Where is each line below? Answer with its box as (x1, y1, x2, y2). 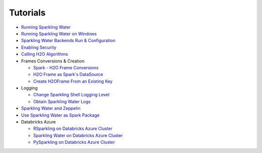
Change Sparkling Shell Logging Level (33, 92, 110, 98)
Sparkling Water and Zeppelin (21, 106, 81, 111)
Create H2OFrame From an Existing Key (33, 78, 113, 84)
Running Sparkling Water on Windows (21, 31, 97, 36)
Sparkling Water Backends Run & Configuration (21, 38, 116, 44)
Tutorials (9, 7, 46, 18)
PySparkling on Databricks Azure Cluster (33, 139, 115, 145)
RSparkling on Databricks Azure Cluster (33, 126, 113, 132)
